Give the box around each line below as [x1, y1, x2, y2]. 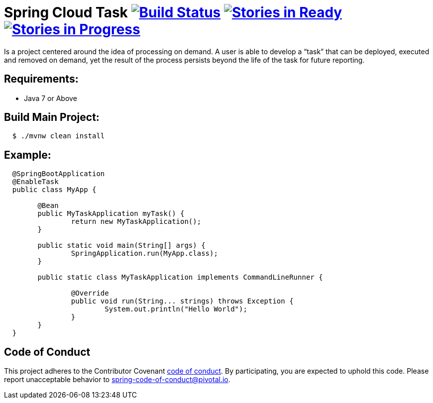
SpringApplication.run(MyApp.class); [71, 249, 218, 258]
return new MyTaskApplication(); [71, 217, 202, 226]
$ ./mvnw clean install [12, 132, 105, 140]
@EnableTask [12, 178, 59, 186]
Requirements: [4, 73, 79, 86]
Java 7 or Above [24, 94, 77, 102]
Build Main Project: [4, 111, 100, 124]
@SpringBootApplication [12, 170, 105, 178]
